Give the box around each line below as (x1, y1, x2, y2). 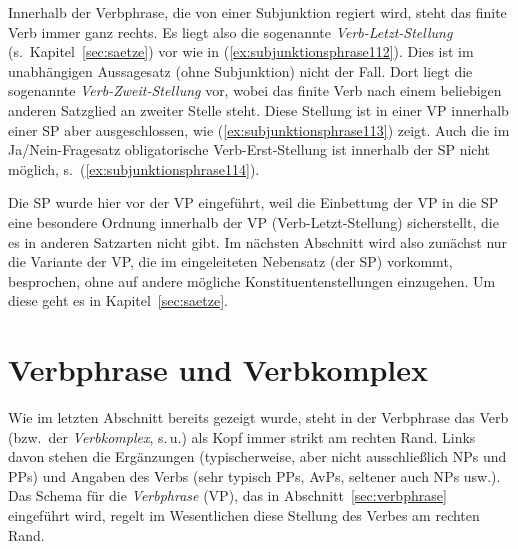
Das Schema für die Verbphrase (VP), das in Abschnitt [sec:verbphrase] (8, 485, 447, 506)
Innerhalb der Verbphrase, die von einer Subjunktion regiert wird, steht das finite (8, 2, 507, 22)
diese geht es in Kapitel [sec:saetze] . (8, 290, 228, 311)
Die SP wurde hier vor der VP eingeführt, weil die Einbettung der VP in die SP (8, 192, 499, 213)
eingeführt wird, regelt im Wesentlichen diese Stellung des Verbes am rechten (8, 505, 480, 525)
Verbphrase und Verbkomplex (8, 349, 429, 390)
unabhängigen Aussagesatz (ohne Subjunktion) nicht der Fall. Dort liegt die (8, 60, 473, 81)
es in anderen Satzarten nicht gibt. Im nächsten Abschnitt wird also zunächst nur (8, 231, 508, 252)
